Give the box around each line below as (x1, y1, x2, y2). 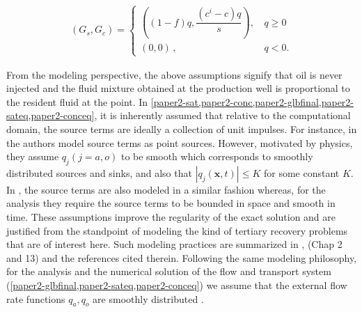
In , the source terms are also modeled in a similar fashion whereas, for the (6, 182, 326, 196)
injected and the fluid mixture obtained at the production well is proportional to (6, 81, 350, 95)
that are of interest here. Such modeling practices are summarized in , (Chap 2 (6, 237, 343, 251)
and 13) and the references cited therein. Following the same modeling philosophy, (6, 250, 357, 265)
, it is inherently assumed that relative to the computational (94, 108, 351, 123)
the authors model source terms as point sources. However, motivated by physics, (6, 135, 353, 150)
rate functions (6, 291, 65, 306)
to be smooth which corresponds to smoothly (120, 149, 313, 164)
